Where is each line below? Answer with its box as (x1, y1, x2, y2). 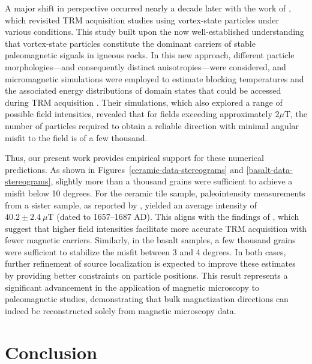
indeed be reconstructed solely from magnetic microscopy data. (5, 304, 236, 317)
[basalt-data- (246, 163, 293, 175)
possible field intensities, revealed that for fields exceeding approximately (5, 108, 272, 120)
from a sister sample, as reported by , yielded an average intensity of (5, 198, 257, 211)
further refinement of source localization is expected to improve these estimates (5, 257, 296, 270)
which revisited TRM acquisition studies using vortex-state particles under (5, 13, 280, 26)
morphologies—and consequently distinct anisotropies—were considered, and (5, 60, 286, 73)
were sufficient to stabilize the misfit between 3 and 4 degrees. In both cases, (5, 245, 286, 258)
